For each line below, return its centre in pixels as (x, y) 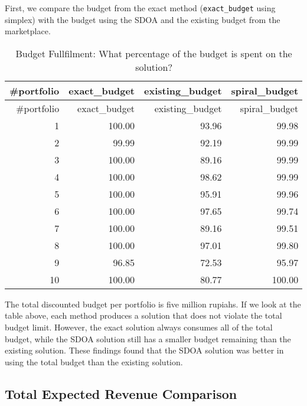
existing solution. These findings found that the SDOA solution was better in (144, 350)
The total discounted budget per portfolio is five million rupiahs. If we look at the (153, 304)
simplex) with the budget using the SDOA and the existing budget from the (143, 19)
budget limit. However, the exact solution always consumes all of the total (139, 327)
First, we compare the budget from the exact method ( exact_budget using (140, 8)
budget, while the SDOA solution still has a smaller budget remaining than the (148, 338)
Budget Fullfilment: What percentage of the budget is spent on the (154, 53)
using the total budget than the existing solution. (94, 361)
